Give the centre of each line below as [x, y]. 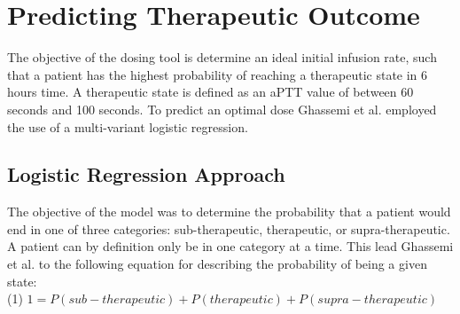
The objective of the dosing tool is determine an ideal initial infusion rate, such [222, 57]
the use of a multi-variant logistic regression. [128, 126]
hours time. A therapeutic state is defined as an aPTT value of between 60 [211, 92]
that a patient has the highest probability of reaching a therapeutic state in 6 [218, 74]
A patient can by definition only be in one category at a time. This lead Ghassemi [230, 246]
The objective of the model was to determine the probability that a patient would [229, 212]
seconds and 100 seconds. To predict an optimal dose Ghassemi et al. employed [222, 109]
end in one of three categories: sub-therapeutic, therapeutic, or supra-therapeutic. [229, 228]
